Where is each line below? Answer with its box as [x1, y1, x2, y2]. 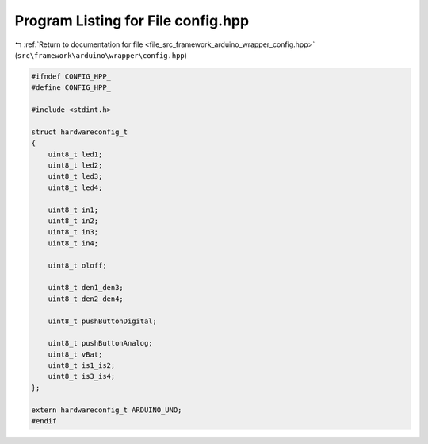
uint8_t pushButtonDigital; [48, 316, 158, 326]
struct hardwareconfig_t [31, 127, 128, 137]
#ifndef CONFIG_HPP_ [31, 71, 111, 81]
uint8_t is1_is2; [48, 361, 116, 370]
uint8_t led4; [48, 183, 103, 192]
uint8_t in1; [48, 205, 99, 214]
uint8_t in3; [48, 227, 99, 237]
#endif [31, 417, 57, 426]
